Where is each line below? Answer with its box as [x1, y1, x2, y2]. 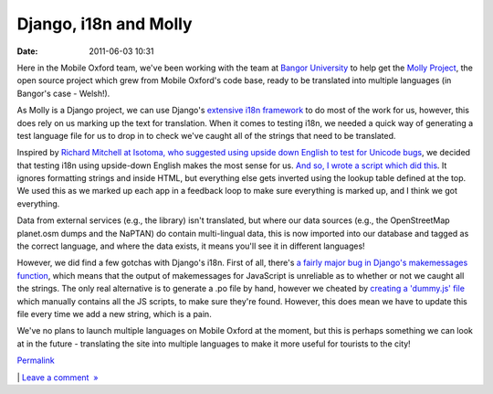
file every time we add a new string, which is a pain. [16, 308, 212, 319]
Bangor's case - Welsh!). [16, 88, 110, 99]
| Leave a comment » [16, 371, 99, 383]
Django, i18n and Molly [16, 14, 193, 34]
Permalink [16, 355, 55, 366]
